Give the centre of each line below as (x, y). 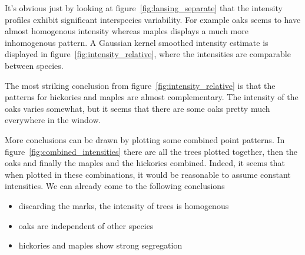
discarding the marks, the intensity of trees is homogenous (124, 205)
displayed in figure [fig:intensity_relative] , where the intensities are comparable (148, 54)
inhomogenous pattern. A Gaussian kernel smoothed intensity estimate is (137, 42)
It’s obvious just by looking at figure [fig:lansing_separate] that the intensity (144, 8)
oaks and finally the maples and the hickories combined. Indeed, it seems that (145, 163)
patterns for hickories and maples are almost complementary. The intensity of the (152, 97)
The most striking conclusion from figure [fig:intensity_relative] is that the (140, 85)
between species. (34, 65)
